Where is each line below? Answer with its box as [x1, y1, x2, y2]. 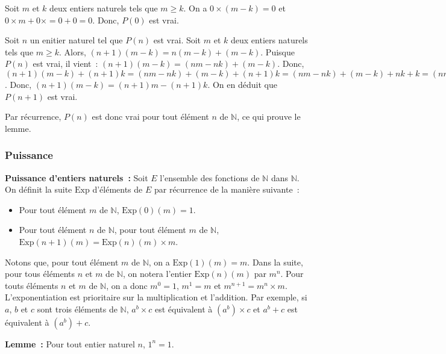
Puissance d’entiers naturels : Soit [5, 171, 148, 184]
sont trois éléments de [37, 302, 118, 315]
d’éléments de [92, 183, 143, 196]
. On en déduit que [207, 78, 277, 90]
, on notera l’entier [122, 267, 192, 280]
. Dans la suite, [247, 255, 303, 268]
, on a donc [106, 279, 148, 291]
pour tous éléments [5, 267, 75, 280]
